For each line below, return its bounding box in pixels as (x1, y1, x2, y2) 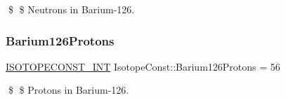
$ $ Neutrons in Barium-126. (8, 2, 135, 16)
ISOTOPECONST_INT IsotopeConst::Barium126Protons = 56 (6, 59, 280, 73)
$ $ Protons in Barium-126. (8, 83, 129, 97)
